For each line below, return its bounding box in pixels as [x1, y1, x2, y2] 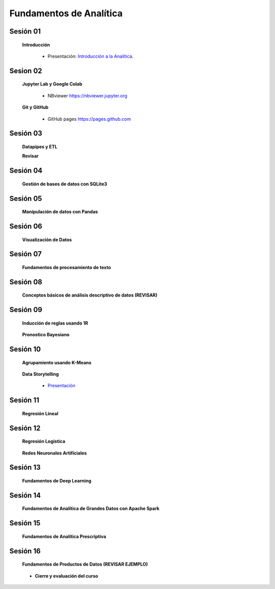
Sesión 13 [9, 463, 41, 472]
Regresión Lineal [22, 410, 59, 416]
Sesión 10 [9, 344, 41, 354]
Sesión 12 [9, 423, 41, 433]
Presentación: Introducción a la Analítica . [47, 53, 133, 59]
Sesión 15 [9, 519, 41, 527]
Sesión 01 [9, 27, 41, 36]
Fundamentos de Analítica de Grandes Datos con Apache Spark [22, 505, 160, 512]
